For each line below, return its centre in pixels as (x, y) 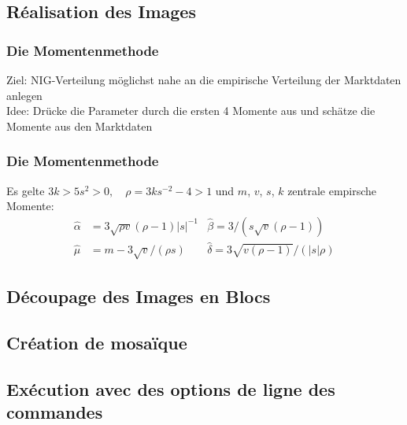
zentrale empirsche (332, 190)
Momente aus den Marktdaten (80, 126)
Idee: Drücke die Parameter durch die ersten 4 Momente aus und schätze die (191, 111)
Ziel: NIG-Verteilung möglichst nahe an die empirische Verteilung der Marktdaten (204, 79)
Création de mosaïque (97, 342)
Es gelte (26, 190)
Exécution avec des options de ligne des (171, 388)
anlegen (24, 95)
